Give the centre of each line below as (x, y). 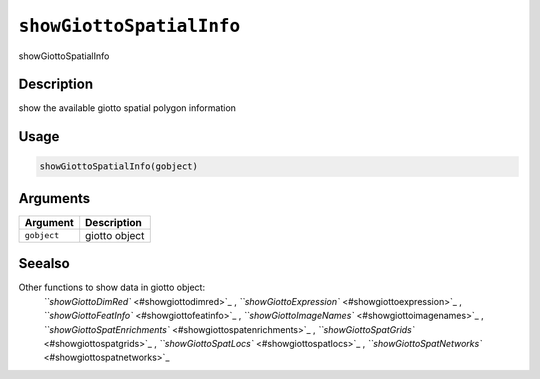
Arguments (54, 198)
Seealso (44, 263)
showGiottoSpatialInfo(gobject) (119, 166)
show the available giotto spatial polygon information (127, 108)
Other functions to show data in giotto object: (111, 287)
